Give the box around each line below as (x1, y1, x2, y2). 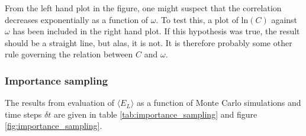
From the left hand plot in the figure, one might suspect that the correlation (5, 2, 282, 14)
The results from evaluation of (5, 96, 114, 109)
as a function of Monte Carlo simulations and (136, 96, 301, 109)
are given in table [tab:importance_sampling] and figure (53, 108, 257, 120)
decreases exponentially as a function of (5, 13, 149, 25)
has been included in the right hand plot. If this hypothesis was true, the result (12, 25, 300, 37)
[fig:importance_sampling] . (5, 119, 102, 132)
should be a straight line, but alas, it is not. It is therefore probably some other (5, 36, 292, 48)
